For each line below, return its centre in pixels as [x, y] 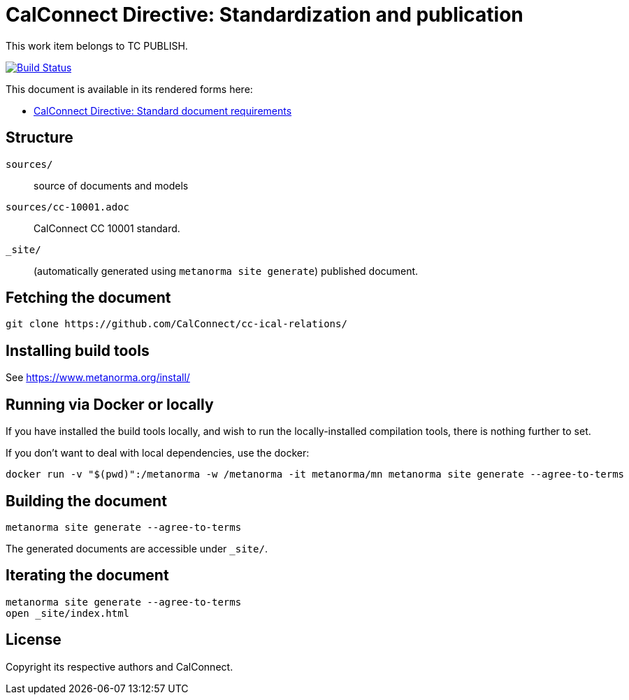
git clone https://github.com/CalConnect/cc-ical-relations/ [176, 324]
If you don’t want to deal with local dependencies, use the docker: [158, 453]
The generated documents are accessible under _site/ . [137, 548]
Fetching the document [88, 298]
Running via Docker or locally [110, 404]
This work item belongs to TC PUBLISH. [97, 45]
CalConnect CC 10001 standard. [107, 228]
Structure [39, 138]
